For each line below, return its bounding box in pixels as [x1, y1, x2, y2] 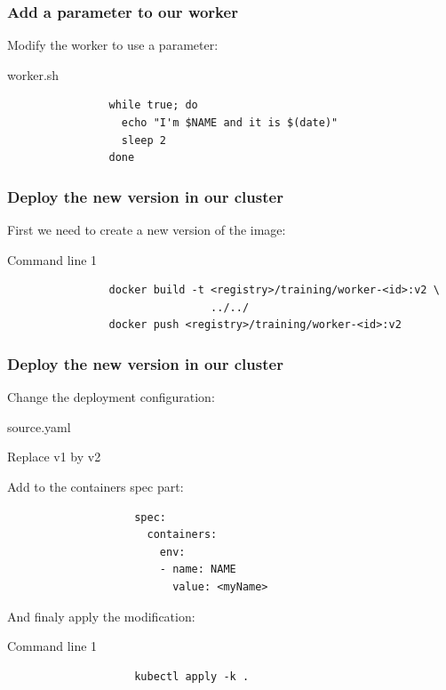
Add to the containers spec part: [7, 477, 184, 495]
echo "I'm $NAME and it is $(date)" [121, 116, 338, 129]
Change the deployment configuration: [7, 388, 215, 406]
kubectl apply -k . [134, 670, 250, 683]
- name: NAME [159, 563, 236, 576]
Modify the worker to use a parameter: [7, 36, 219, 54]
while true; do [108, 99, 198, 112]
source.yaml [7, 417, 71, 436]
